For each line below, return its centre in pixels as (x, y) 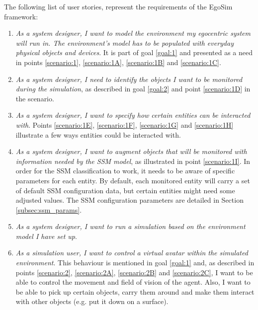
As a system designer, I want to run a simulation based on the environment (130, 226)
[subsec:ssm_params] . (49, 209)
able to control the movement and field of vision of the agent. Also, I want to (133, 282)
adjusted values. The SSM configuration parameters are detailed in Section (129, 200)
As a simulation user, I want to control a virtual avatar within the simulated (132, 253)
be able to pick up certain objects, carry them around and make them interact (135, 291)
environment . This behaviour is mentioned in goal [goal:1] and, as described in (135, 263)
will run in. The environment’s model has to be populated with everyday (125, 42)
